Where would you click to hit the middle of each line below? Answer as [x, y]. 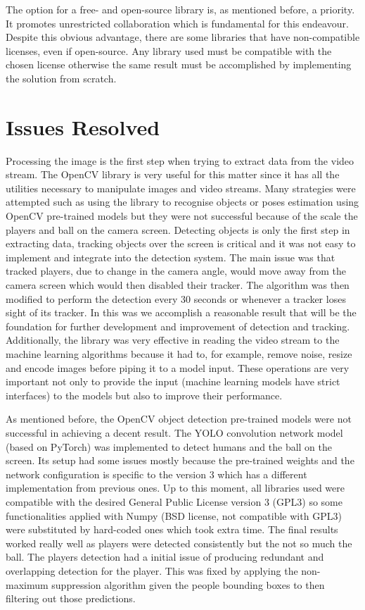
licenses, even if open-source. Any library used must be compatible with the [169, 50]
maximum [27, 584]
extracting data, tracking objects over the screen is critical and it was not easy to [181, 243]
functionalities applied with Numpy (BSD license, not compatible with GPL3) [174, 515]
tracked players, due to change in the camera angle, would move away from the [176, 271]
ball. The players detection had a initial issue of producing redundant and [165, 557]
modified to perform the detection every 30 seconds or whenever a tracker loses [176, 298]
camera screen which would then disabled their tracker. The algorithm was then [178, 285]
